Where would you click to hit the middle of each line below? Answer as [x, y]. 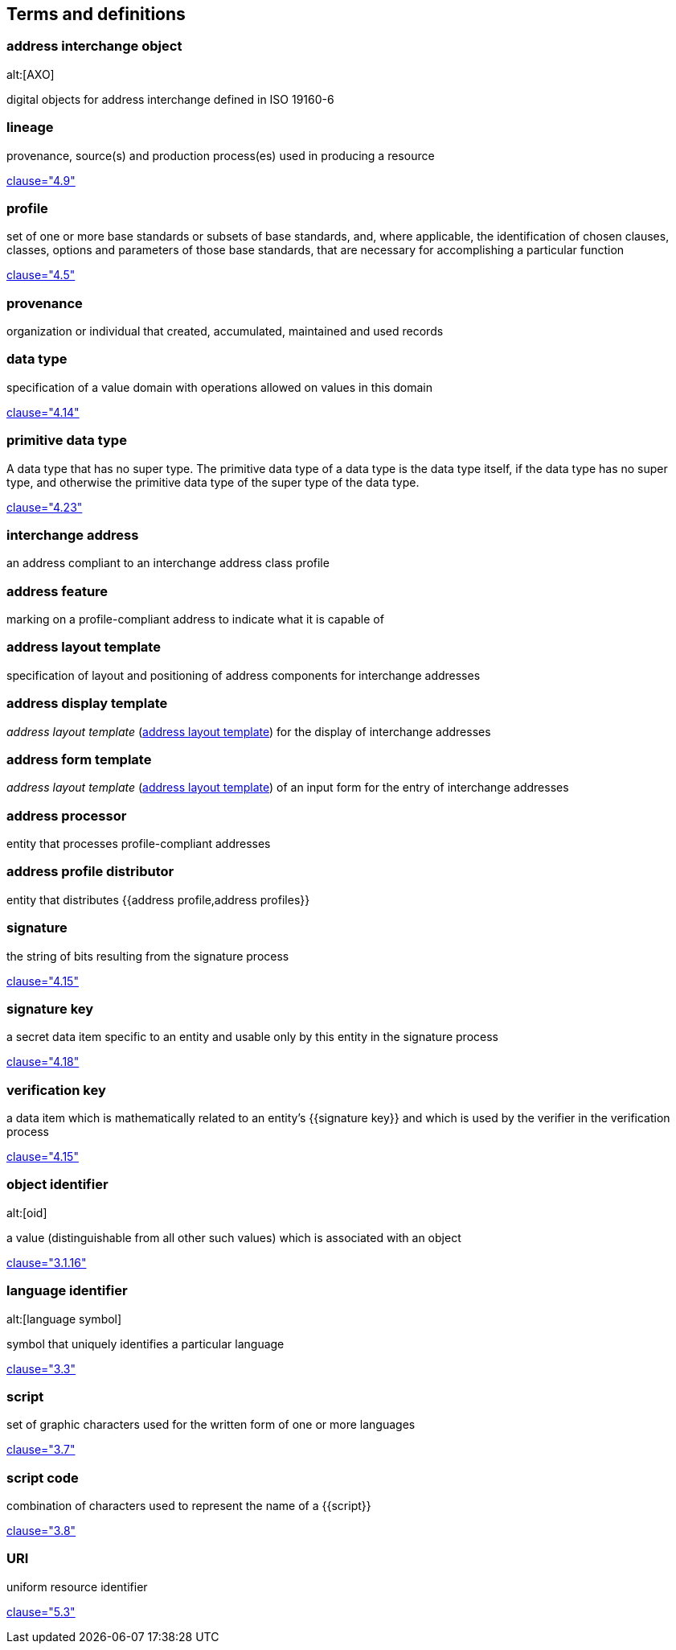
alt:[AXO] [31, 74]
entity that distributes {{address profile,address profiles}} [158, 899]
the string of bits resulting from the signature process [148, 956]
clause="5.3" [41, 1611]
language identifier [67, 1291]
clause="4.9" [41, 180]
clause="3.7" [41, 1450]
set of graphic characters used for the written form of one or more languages [211, 1425]
